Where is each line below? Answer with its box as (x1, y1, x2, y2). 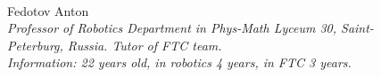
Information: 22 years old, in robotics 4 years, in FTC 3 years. (7, 53, 352, 72)
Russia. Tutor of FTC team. (67, 35, 222, 54)
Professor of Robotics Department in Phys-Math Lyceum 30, (7, 19, 337, 37)
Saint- (341, 19, 374, 37)
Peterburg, (7, 35, 63, 54)
